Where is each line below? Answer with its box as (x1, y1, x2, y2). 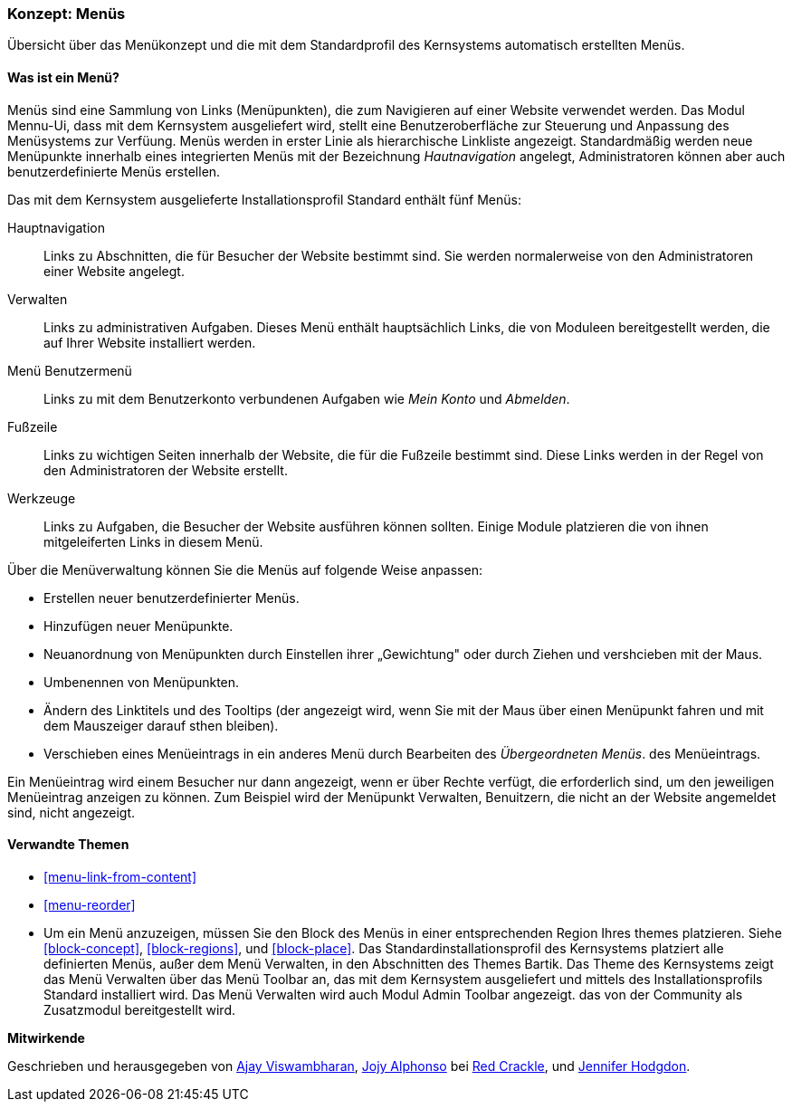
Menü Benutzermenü (7, 362, 132, 378)
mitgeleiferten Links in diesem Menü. (43, 533, 263, 550)
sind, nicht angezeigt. (7, 804, 136, 820)
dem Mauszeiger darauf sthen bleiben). (43, 717, 279, 733)
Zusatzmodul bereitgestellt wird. (43, 1001, 235, 1018)
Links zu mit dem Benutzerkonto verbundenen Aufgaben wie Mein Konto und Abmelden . (43, 390, 570, 406)
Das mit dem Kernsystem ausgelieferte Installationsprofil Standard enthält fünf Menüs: (7, 191, 521, 207)
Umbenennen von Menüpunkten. (43, 674, 240, 690)
